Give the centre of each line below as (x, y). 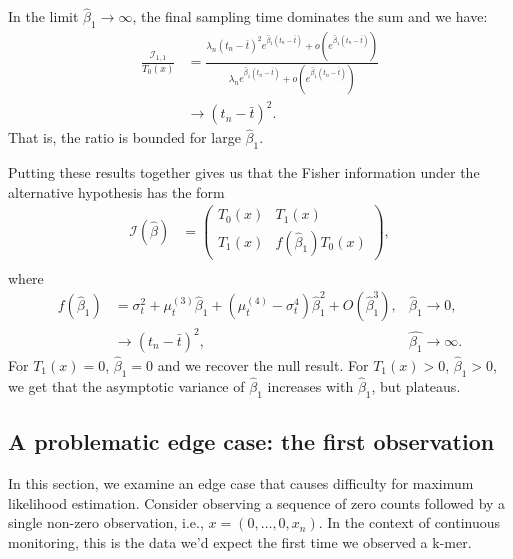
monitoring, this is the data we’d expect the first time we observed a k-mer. (240, 541)
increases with (310, 385)
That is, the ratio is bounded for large (124, 137)
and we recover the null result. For (263, 364)
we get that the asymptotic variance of (126, 385)
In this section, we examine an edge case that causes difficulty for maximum (241, 482)
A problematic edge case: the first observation (251, 441)
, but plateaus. (416, 385)
